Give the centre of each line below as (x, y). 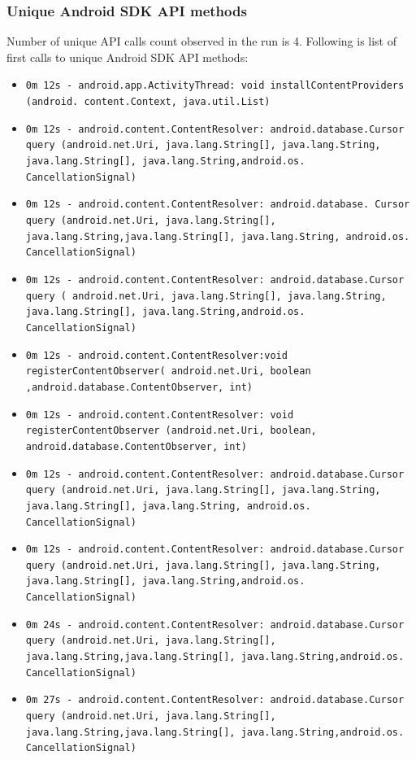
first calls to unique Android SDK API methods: (128, 57)
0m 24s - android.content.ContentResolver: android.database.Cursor (215, 625)
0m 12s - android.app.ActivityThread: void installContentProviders (215, 86)
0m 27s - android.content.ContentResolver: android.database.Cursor (215, 700)
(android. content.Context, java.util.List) (148, 102)
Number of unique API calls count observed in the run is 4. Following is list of (202, 41)
